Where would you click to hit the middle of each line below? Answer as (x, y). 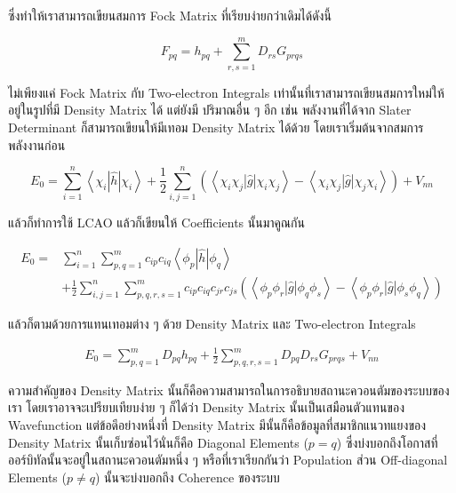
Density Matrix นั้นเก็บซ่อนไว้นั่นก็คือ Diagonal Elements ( (158, 442)
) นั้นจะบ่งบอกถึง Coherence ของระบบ (187, 477)
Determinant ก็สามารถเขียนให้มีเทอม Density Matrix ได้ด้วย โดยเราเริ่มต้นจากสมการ (216, 127)
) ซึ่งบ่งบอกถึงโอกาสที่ (387, 442)
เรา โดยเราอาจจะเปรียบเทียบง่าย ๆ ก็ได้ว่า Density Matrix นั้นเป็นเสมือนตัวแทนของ (207, 407)
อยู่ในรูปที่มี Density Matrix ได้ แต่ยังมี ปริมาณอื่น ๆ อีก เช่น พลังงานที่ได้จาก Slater (210, 110)
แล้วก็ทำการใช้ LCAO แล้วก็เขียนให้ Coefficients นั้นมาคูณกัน (156, 223)
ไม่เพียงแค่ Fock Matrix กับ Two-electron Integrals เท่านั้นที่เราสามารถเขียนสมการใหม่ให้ (226, 92)
